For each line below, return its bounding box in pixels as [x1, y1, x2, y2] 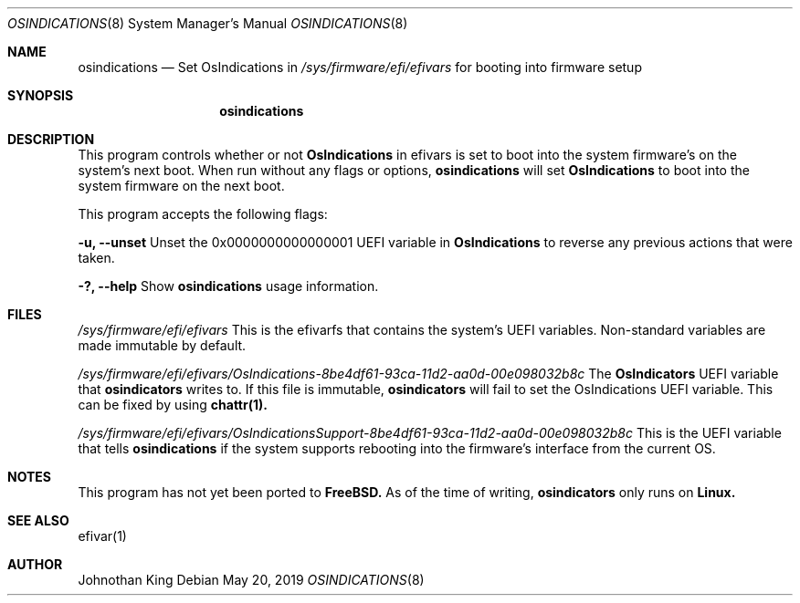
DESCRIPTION [7, 131, 95, 147]
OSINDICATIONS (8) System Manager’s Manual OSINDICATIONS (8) [7, 16, 408, 31]
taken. [78, 250, 115, 265]
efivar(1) [78, 528, 127, 544]
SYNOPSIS [7, 88, 74, 103]
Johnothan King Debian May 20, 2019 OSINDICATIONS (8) [78, 572, 425, 587]
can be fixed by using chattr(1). [78, 397, 268, 412]
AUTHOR [7, 556, 63, 572]
